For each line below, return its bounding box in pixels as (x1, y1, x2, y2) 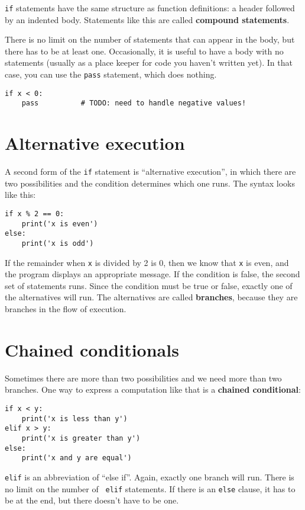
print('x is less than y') (21, 414, 128, 423)
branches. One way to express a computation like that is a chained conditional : (5, 383, 301, 396)
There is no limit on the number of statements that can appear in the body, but (5, 33, 295, 46)
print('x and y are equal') (21, 454, 132, 463)
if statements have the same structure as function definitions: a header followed (5, 2, 295, 14)
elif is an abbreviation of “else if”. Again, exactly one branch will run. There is (5, 470, 294, 483)
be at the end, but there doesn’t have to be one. (5, 494, 179, 506)
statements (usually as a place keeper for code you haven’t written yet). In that (5, 56, 293, 69)
